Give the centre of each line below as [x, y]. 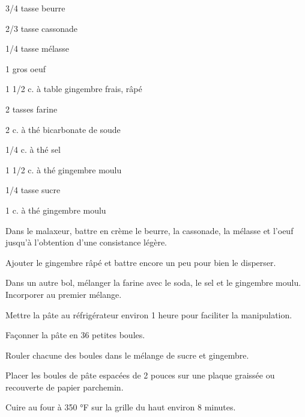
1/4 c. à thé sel [33, 150]
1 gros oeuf [26, 68]
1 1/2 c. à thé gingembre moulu [64, 169]
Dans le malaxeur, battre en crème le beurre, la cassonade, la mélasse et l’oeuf [149, 230]
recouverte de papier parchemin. [65, 387]
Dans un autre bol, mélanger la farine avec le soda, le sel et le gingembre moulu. [153, 283]
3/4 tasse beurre [35, 8]
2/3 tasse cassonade [42, 28]
